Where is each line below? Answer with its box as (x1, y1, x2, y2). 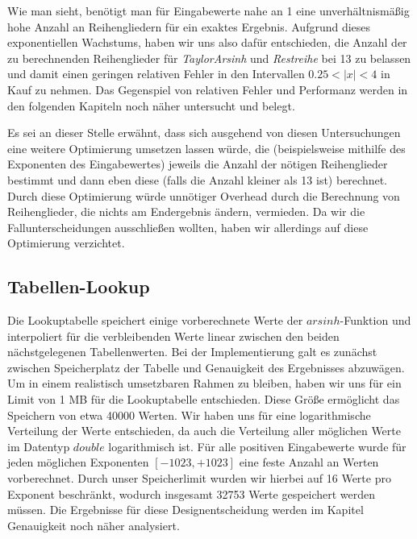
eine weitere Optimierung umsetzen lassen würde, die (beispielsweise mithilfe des (7, 139, 406, 156)
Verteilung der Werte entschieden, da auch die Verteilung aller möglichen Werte (7, 422, 401, 439)
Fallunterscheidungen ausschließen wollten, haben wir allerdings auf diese (7, 218, 369, 235)
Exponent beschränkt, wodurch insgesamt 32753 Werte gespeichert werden (7, 485, 376, 502)
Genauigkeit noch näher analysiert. (7, 516, 180, 533)
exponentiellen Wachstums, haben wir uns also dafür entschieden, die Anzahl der (7, 34, 407, 51)
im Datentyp (7, 437, 70, 454)
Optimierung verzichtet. (7, 234, 125, 251)
